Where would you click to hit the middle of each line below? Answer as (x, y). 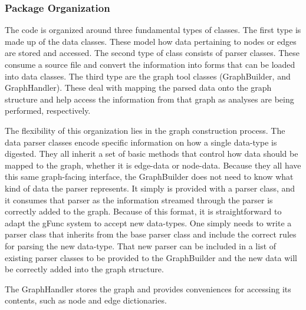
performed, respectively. (48, 111)
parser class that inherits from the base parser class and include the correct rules (151, 234)
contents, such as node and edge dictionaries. (86, 300)
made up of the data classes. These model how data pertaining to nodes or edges (151, 41)
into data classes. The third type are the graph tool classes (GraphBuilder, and (148, 76)
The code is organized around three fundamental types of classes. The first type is (153, 30)
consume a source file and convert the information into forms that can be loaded (150, 64)
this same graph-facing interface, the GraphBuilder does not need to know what (149, 177)
